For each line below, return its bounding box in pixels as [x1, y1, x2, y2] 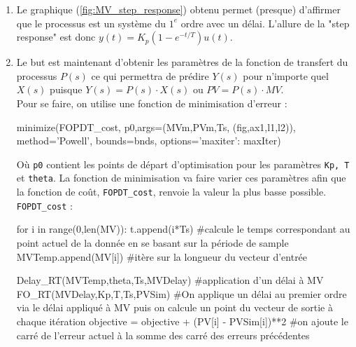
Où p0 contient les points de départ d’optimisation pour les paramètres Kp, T [16, 156, 350, 171]
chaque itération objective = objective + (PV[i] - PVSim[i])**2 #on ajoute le [16, 313, 348, 328]
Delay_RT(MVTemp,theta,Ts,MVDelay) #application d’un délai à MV [16, 273, 324, 287]
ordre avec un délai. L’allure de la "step [180, 15, 350, 30]
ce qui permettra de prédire [91, 68, 209, 83]
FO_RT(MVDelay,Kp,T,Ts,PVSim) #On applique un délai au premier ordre [16, 286, 347, 301]
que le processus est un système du [16, 15, 166, 30]
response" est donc [16, 29, 96, 44]
